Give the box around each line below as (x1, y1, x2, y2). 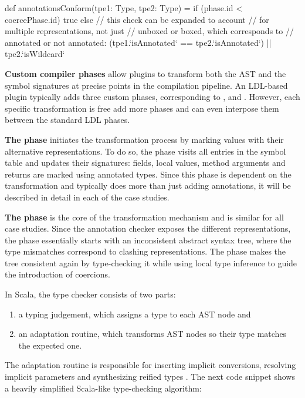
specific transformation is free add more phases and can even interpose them (5, 102, 279, 114)
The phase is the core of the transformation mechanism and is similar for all (5, 210, 284, 223)
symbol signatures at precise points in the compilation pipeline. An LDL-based (5, 79, 288, 91)
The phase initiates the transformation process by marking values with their (5, 133, 284, 145)
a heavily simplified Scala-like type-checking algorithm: (5, 382, 202, 394)
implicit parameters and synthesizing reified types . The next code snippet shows (5, 370, 295, 383)
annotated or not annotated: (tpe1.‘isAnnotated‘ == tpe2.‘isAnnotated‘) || (5, 36, 272, 48)
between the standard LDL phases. (5, 113, 130, 126)
